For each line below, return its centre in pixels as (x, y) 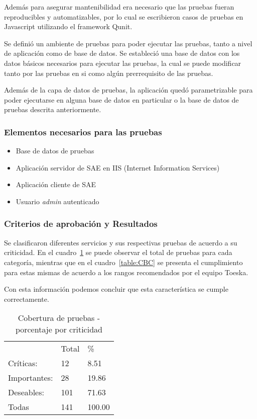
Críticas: (23, 363)
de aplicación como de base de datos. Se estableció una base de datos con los (122, 53)
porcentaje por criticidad (59, 329)
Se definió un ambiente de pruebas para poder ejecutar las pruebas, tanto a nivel (128, 43)
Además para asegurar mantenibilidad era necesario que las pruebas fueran (119, 7)
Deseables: (26, 392)
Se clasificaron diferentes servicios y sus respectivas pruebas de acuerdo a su (121, 242)
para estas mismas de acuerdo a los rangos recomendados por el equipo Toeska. (126, 272)
